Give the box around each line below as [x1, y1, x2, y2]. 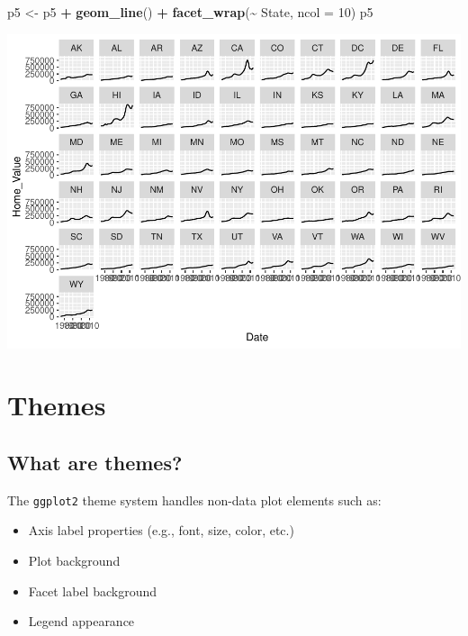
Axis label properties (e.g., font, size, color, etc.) [28, 521, 294, 540]
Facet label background [28, 581, 157, 600]
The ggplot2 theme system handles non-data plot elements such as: [7, 490, 382, 509]
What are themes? [7, 448, 183, 476]
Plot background [28, 550, 121, 569]
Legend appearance [28, 612, 135, 631]
